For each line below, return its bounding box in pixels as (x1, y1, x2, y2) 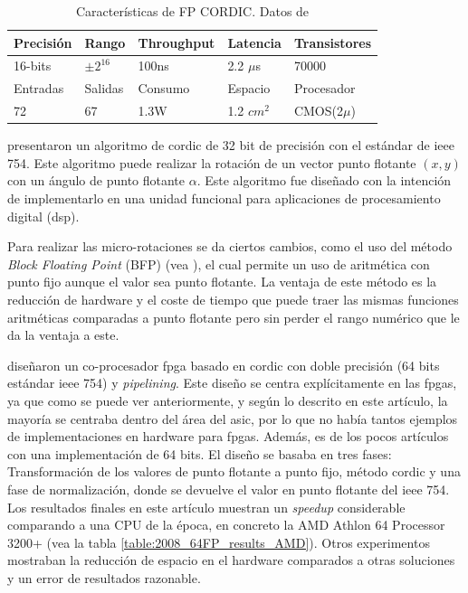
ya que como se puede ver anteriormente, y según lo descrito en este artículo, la (7, 391, 448, 409)
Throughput (138, 33, 215, 52)
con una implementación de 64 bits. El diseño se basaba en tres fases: (7, 444, 392, 463)
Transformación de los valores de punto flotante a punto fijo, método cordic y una (7, 462, 461, 481)
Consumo (138, 79, 190, 98)
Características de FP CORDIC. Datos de (75, 2, 310, 20)
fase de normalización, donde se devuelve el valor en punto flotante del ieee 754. (7, 479, 450, 498)
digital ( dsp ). (7, 206, 80, 225)
